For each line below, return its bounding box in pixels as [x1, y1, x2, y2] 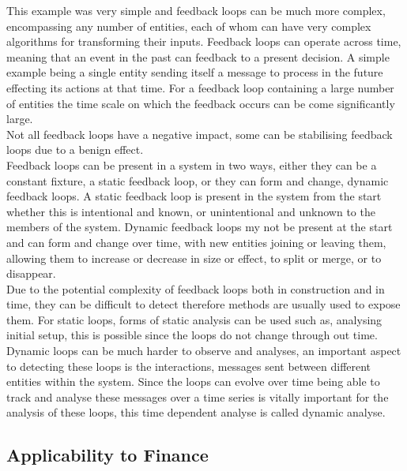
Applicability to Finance [6, 443, 209, 467]
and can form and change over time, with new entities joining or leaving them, [6, 234, 386, 250]
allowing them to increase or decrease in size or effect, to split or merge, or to [6, 249, 382, 266]
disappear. [6, 265, 56, 282]
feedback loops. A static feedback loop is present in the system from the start [6, 188, 382, 204]
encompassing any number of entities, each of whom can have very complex [6, 17, 371, 34]
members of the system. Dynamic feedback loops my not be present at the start [6, 219, 393, 235]
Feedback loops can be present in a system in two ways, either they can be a [6, 156, 377, 173]
